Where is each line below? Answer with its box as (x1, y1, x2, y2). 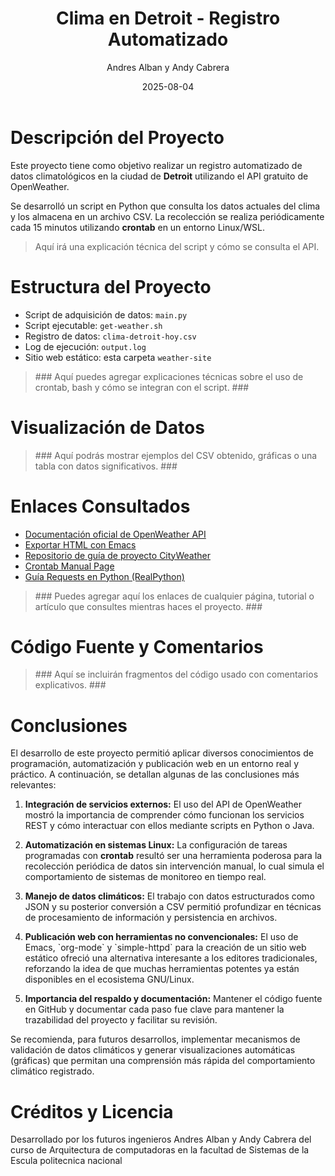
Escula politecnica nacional (10, 1155, 123, 1167)
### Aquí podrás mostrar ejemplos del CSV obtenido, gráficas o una (34, 449, 318, 461)
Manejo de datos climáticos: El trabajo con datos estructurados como (24, 890, 315, 902)
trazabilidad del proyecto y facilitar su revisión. (24, 1014, 218, 1026)
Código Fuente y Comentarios (10, 635, 264, 658)
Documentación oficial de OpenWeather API (24, 528, 207, 540)
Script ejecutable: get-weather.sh (24, 319, 163, 331)
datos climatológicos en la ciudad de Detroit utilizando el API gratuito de (10, 170, 309, 182)
